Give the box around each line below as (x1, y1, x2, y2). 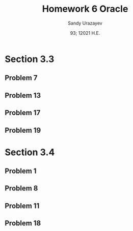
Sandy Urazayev (68, 20, 102, 26)
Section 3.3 (5, 53, 55, 65)
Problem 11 (5, 201, 40, 210)
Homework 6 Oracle (42, 3, 128, 15)
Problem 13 (5, 91, 41, 100)
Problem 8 (5, 184, 38, 193)
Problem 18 (5, 219, 41, 228)
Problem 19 (5, 126, 41, 135)
